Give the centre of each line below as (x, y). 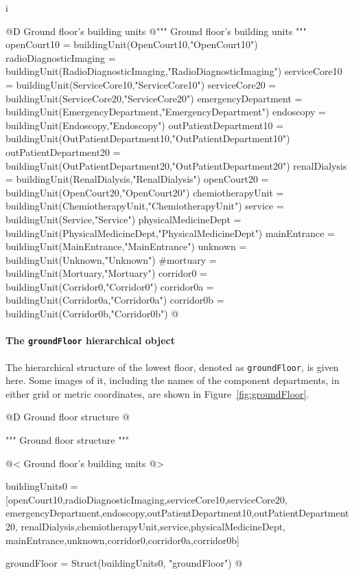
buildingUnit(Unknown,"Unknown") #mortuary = (111, 259)
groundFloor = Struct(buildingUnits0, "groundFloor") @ (124, 563)
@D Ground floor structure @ (68, 417)
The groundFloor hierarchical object (90, 340)
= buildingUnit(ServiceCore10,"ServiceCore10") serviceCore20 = (141, 84)
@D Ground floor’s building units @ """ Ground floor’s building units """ (156, 31)
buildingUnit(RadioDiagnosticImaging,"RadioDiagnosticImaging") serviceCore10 (174, 71)
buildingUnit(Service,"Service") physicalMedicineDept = (123, 219)
